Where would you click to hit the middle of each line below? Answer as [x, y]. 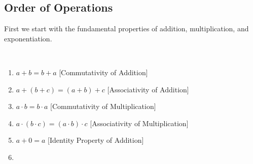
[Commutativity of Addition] [103, 72]
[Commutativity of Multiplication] [103, 106]
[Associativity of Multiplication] [139, 123]
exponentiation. [28, 38]
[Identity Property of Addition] [96, 140]
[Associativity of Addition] [148, 89]
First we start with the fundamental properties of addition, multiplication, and [126, 29]
